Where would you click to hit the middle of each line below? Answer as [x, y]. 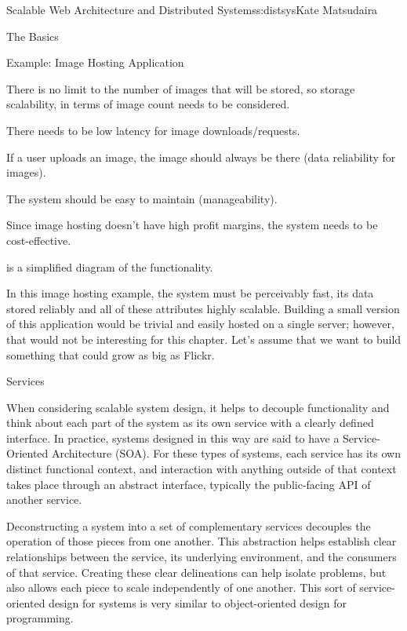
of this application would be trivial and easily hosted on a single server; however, [200, 324]
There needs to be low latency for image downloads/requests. [153, 130]
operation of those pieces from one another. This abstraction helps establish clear [202, 541]
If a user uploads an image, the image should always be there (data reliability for [201, 157]
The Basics [33, 36]
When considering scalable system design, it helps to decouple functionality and [198, 407]
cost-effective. [39, 240]
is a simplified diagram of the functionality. [110, 266]
